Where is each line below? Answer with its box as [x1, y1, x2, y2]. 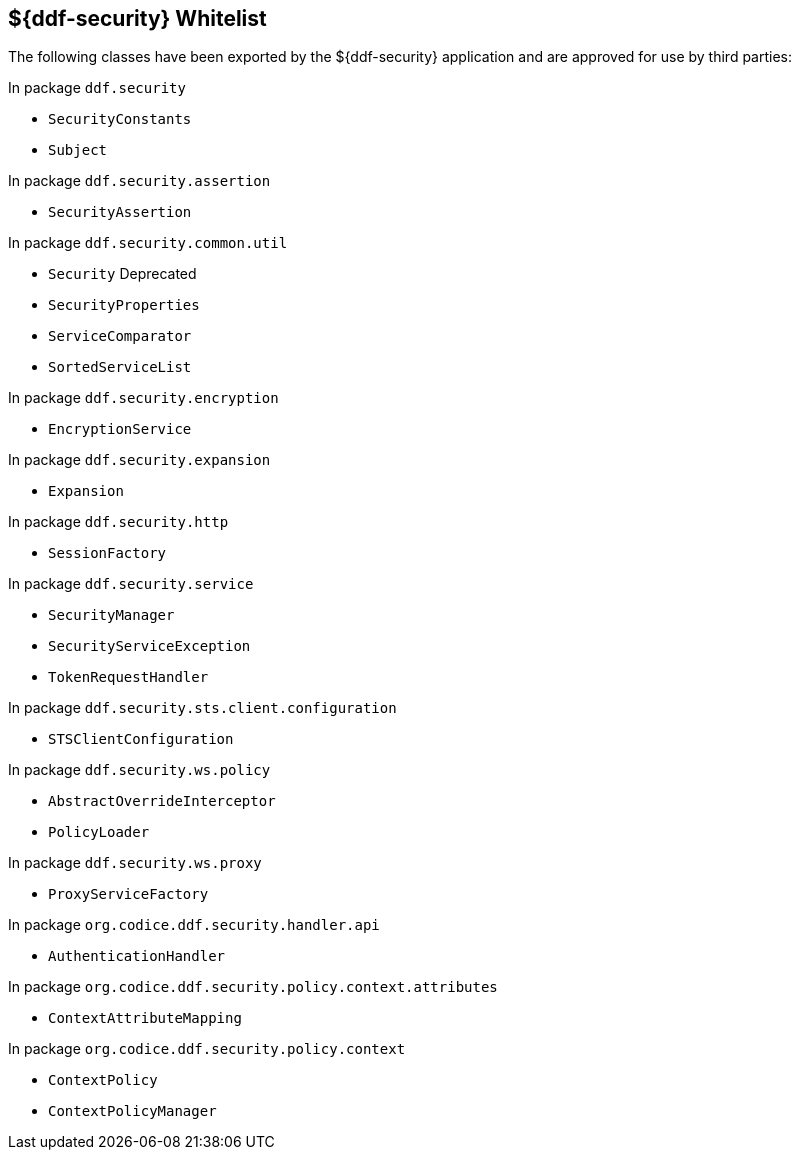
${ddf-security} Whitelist [8, 6, 267, 31]
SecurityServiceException [48, 638, 251, 655]
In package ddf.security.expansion [8, 451, 271, 469]
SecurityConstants [48, 111, 192, 128]
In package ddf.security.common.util [8, 234, 288, 252]
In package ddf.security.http [8, 513, 229, 531]
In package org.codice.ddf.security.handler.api [8, 916, 380, 934]
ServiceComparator [48, 328, 192, 345]
